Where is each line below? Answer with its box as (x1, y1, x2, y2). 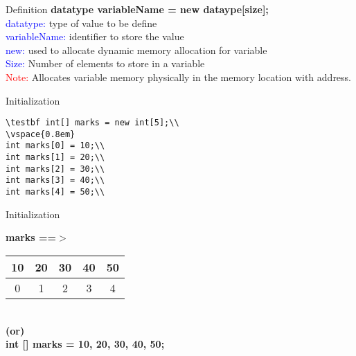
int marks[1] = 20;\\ (6, 152, 105, 163)
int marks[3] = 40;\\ (6, 175, 105, 186)
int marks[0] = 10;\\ (6, 141, 105, 151)
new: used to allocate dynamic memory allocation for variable (6, 42, 267, 57)
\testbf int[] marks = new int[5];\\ (6, 118, 179, 128)
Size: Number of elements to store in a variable (6, 56, 205, 71)
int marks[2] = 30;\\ (6, 163, 105, 174)
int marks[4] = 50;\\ (6, 187, 105, 197)
